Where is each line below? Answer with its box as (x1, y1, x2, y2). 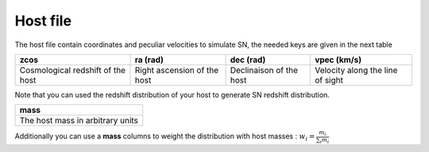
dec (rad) (230, 54, 266, 65)
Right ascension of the (134, 64, 219, 76)
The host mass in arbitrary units (19, 115, 139, 127)
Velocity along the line (315, 64, 398, 76)
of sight (315, 74, 343, 85)
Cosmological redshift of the (19, 64, 126, 76)
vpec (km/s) (315, 54, 361, 65)
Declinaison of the (230, 64, 298, 76)
